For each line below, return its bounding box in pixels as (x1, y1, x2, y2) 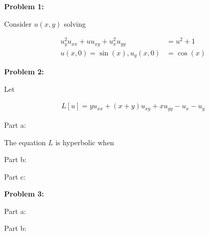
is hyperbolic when (55, 136, 114, 147)
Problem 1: (4, 1, 44, 11)
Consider (4, 18, 32, 29)
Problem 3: (4, 188, 44, 199)
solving (64, 18, 86, 29)
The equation (4, 136, 46, 147)
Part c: (4, 171, 26, 182)
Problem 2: (4, 66, 44, 77)
